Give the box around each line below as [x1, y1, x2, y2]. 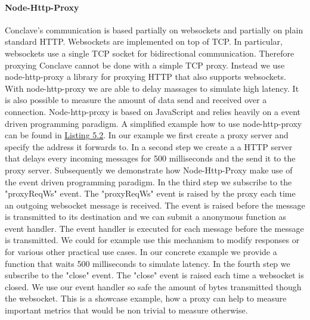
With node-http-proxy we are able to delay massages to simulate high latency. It [5, 82, 299, 94]
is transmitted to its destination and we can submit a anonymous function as [5, 210, 286, 223]
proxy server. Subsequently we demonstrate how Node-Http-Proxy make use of [5, 163, 293, 176]
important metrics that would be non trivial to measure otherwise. [5, 304, 248, 316]
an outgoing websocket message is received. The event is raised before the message [5, 198, 305, 211]
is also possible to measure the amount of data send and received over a [5, 94, 267, 106]
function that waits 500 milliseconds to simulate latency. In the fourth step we [5, 257, 290, 269]
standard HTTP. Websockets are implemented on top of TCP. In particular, [5, 35, 283, 48]
